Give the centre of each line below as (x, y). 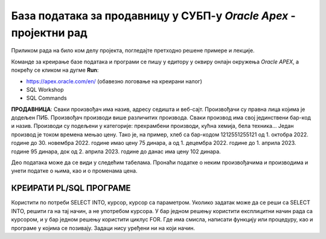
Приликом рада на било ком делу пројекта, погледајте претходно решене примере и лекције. (133, 51)
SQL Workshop (45, 89)
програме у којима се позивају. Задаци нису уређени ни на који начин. (103, 228)
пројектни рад (49, 33)
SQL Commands (46, 98)
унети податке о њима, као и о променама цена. (74, 171)
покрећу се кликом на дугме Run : (55, 70)
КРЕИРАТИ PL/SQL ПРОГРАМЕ (71, 188)
